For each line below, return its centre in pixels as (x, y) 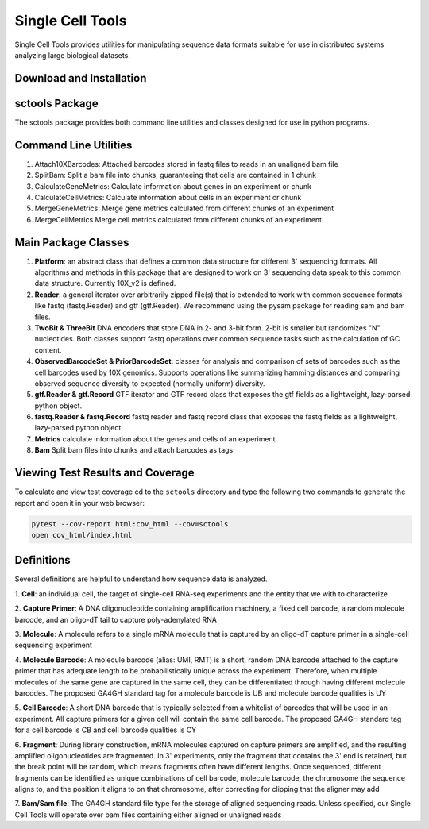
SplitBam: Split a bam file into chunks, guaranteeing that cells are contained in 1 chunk (176, 175)
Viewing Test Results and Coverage (104, 473)
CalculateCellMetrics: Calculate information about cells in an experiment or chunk (168, 197)
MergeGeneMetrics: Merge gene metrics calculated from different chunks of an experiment (184, 208)
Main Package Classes (72, 242)
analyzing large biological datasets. (73, 55)
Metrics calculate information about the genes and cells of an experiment (155, 439)
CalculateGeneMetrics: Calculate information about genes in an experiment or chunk (173, 186)
